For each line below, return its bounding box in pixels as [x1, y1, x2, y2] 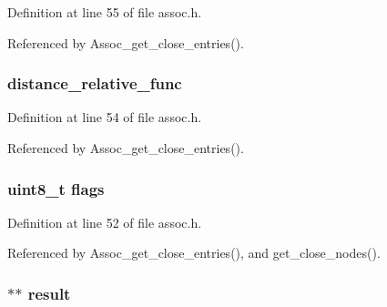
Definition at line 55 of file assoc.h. [7, 3, 202, 21]
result [27, 281, 71, 304]
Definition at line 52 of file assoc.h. [7, 212, 202, 231]
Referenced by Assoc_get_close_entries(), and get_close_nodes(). [7, 243, 381, 262]
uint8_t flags [7, 177, 105, 200]
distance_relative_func [7, 72, 182, 95]
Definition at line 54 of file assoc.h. [7, 107, 202, 127]
